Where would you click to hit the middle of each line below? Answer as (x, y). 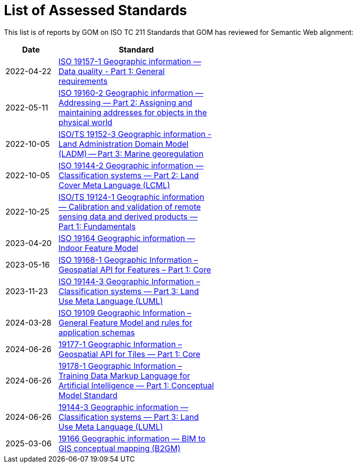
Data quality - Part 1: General (112, 71)
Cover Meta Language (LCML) (114, 185)
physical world (86, 122)
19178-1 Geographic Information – (120, 366)
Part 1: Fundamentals (97, 226)
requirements (83, 81)
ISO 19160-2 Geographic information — (131, 93)
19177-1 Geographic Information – (120, 344)
